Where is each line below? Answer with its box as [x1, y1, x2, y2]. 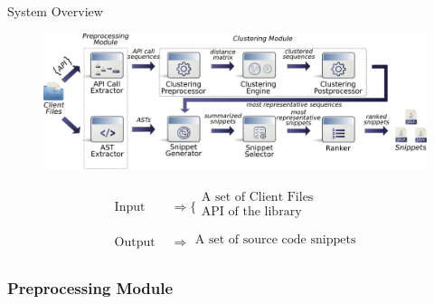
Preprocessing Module [7, 277, 174, 299]
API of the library [201, 204, 302, 218]
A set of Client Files [201, 190, 314, 204]
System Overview [7, 2, 103, 20]
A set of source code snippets [194, 233, 356, 247]
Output [114, 236, 156, 250]
